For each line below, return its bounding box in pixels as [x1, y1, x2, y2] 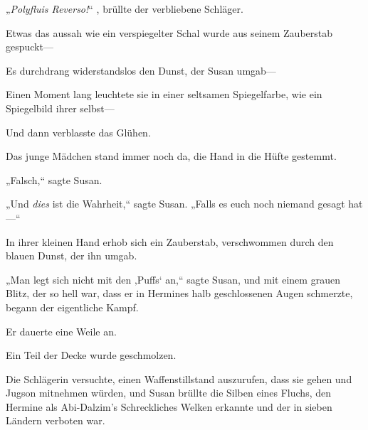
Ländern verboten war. [6, 413, 105, 428]
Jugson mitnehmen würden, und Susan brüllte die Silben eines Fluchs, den [6, 385, 332, 400]
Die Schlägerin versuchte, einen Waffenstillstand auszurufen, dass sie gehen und [6, 371, 352, 386]
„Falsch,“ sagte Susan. [6, 172, 102, 187]
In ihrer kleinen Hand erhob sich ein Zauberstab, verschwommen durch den [6, 234, 334, 249]
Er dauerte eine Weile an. [6, 323, 117, 338]
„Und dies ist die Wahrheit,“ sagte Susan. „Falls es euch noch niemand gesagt [6, 196, 345, 211]
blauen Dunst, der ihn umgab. [6, 248, 137, 263]
